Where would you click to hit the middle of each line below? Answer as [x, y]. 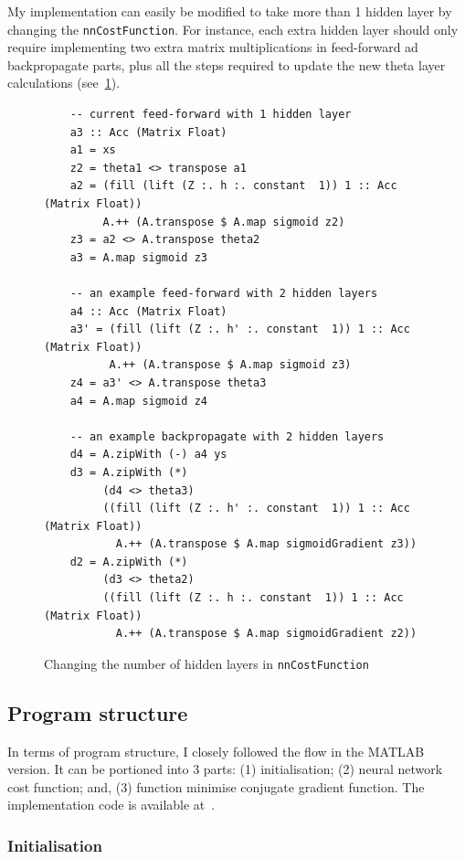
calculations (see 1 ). [64, 83]
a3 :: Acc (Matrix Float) [148, 132]
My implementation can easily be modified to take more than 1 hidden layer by [230, 11]
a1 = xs [93, 150]
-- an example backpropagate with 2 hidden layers [227, 436]
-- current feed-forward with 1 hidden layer [211, 115]
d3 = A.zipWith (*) [129, 472]
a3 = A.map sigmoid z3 [138, 257]
